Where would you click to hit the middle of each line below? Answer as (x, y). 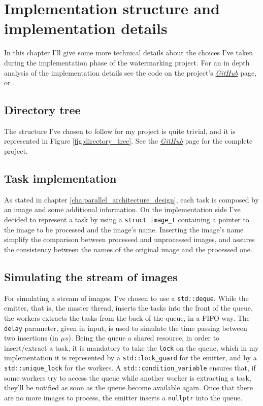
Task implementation (60, 178)
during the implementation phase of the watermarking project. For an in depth (127, 62)
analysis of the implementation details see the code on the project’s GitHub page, (130, 72)
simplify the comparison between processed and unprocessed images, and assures (129, 239)
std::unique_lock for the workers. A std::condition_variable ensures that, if (130, 368)
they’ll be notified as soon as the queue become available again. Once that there (128, 387)
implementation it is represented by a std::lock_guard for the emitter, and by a (130, 358)
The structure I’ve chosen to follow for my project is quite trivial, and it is (120, 131)
